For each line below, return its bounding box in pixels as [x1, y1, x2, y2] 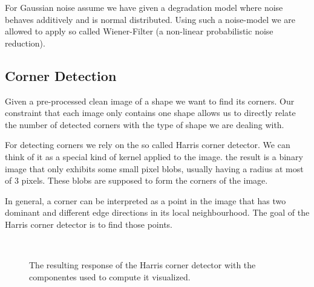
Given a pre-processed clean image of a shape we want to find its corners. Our [5, 94, 295, 107]
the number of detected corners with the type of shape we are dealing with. [5, 118, 284, 131]
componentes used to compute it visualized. [29, 270, 191, 283]
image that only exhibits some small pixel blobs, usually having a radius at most [5, 162, 304, 175]
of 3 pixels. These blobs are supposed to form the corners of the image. [5, 174, 268, 187]
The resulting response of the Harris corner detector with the [29, 259, 256, 271]
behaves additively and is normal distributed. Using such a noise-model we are [5, 13, 296, 25]
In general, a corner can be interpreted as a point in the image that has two [5, 194, 286, 207]
